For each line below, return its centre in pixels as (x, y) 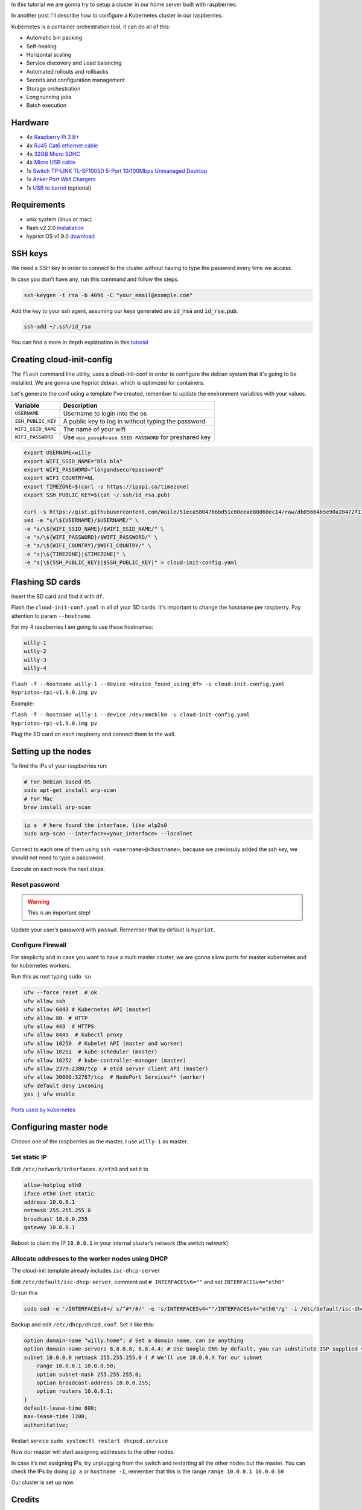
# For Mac (38, 798)
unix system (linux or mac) (59, 219)
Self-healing (41, 46)
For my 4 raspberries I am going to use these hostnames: (82, 627)
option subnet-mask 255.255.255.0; (89, 1374)
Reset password (35, 884)
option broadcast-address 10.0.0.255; (94, 1383)
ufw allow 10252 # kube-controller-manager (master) (105, 1060)
